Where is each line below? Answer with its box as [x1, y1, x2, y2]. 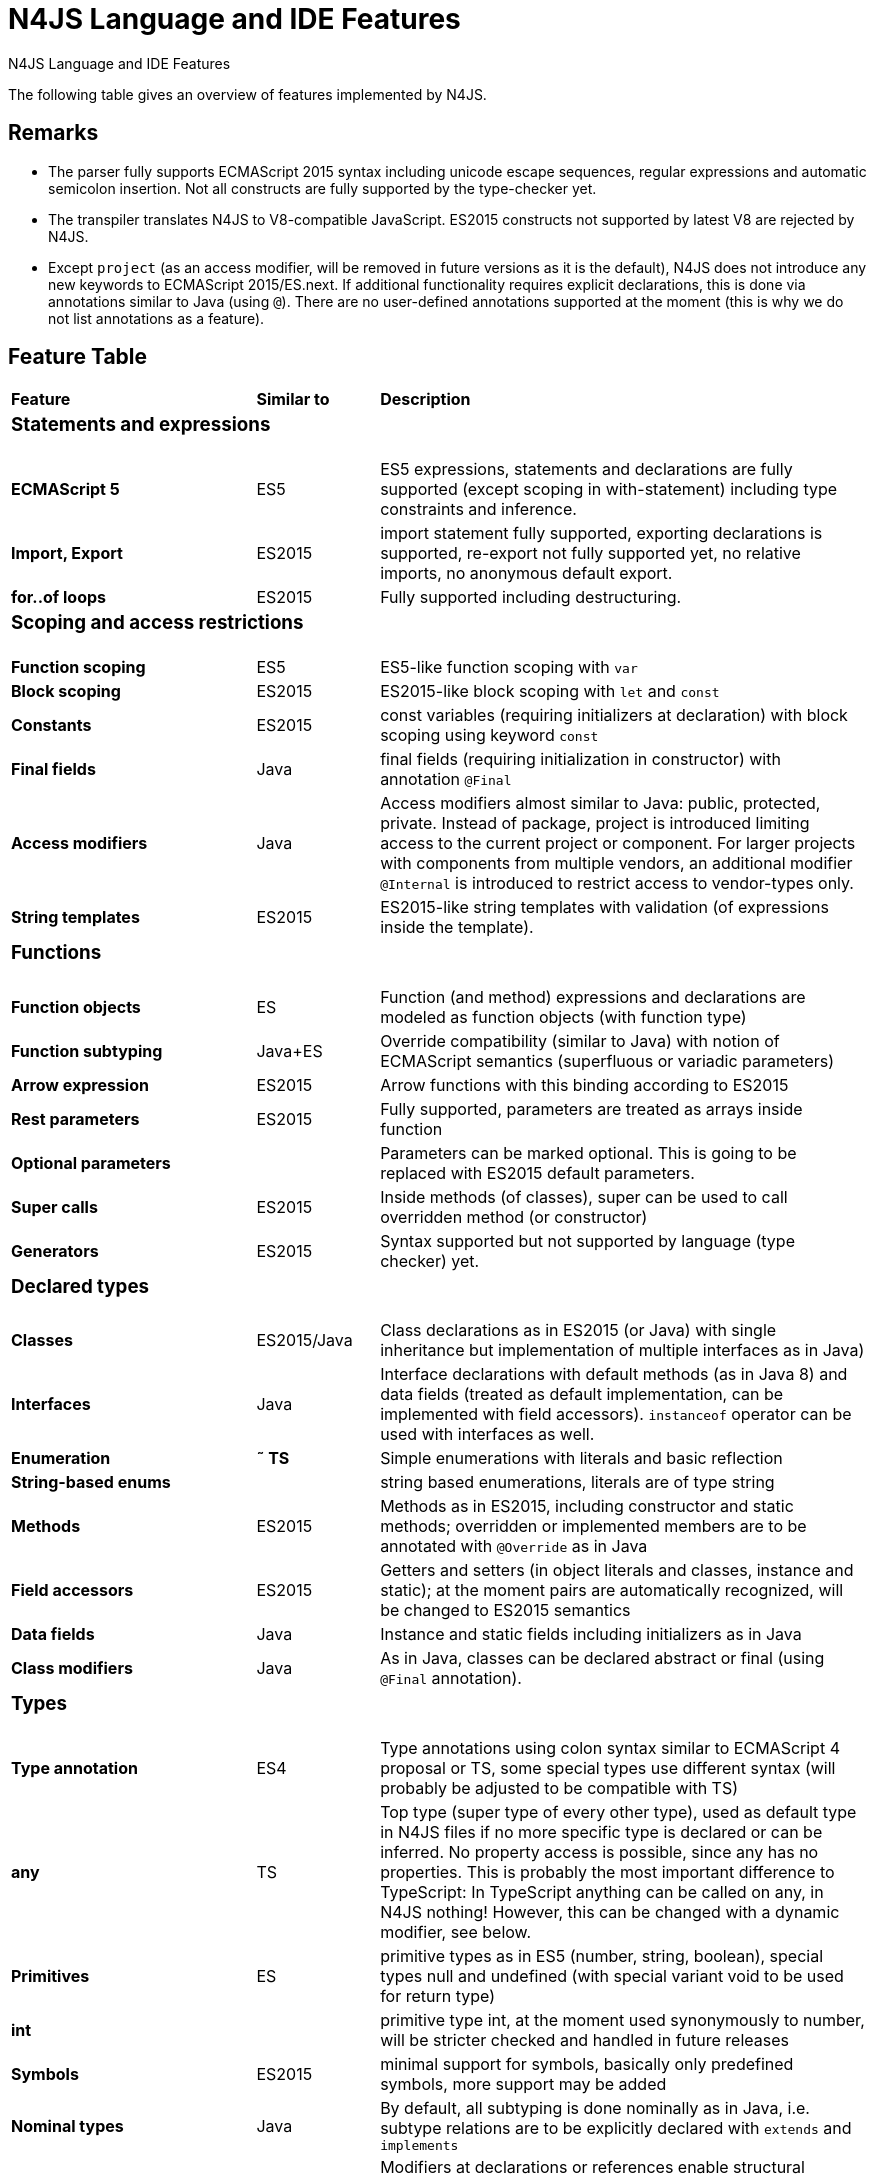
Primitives [11, 1966, 90, 1987]
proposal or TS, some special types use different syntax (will [380, 1758, 836, 1779]
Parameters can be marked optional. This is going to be [380, 1142, 797, 1163]
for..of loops [11, 587, 107, 608]
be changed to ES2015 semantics [380, 1600, 631, 1621]
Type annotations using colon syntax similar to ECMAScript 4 [380, 1738, 840, 1759]
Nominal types [11, 2115, 124, 2136]
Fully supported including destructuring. [380, 587, 682, 608]
